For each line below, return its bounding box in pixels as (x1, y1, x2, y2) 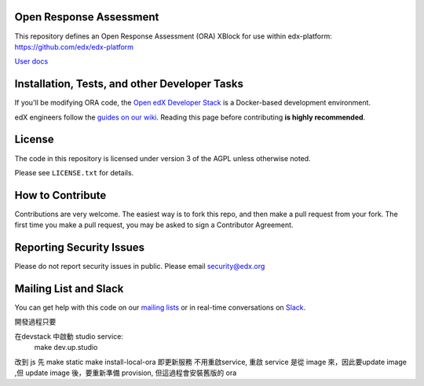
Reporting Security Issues (14, 241, 145, 254)
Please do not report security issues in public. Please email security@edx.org (14, 262, 265, 271)
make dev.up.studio (34, 343, 98, 352)
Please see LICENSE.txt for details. (14, 167, 134, 177)
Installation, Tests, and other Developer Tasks (14, 77, 243, 90)
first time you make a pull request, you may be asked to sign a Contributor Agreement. (14, 220, 294, 230)
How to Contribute (14, 189, 107, 202)
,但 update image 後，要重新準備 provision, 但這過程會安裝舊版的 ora (14, 368, 237, 377)
